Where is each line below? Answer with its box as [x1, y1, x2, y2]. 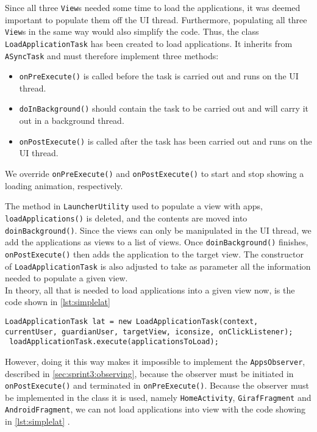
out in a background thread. [19, 114, 124, 127]
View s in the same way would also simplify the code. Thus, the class [5, 25, 259, 38]
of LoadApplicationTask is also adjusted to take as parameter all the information [5, 259, 311, 272]
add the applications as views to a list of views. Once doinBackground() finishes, [5, 236, 308, 248]
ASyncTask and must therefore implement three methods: [5, 49, 219, 62]
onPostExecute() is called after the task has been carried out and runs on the [19, 134, 312, 147]
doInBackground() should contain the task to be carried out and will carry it [19, 102, 309, 115]
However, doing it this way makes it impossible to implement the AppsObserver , [5, 355, 305, 367]
